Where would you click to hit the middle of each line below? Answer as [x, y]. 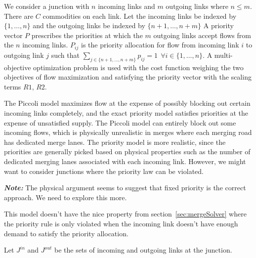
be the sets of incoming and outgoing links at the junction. [143, 250]
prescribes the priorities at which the [87, 35]
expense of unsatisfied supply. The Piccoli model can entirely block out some [120, 122]
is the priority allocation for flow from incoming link [160, 45]
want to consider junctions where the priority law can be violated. [104, 171]
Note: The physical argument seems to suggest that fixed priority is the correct [125, 188]
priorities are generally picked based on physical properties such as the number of [127, 151]
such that [65, 55]
